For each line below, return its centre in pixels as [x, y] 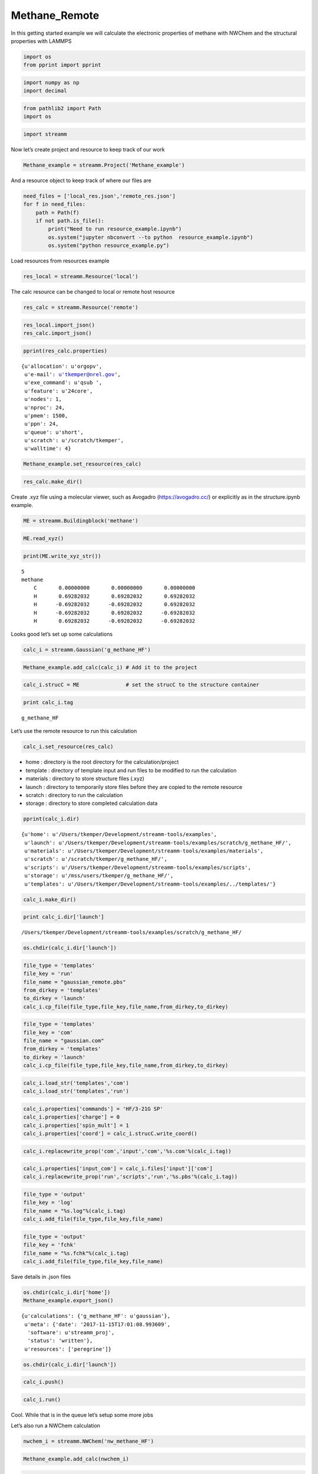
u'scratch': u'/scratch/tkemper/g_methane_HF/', [96, 859]
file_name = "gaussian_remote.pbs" [74, 982]
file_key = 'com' [48, 1032]
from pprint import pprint [62, 65]
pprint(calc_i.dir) [51, 819]
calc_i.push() [44, 1382]
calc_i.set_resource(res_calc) [69, 747]
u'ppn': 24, [42, 424]
